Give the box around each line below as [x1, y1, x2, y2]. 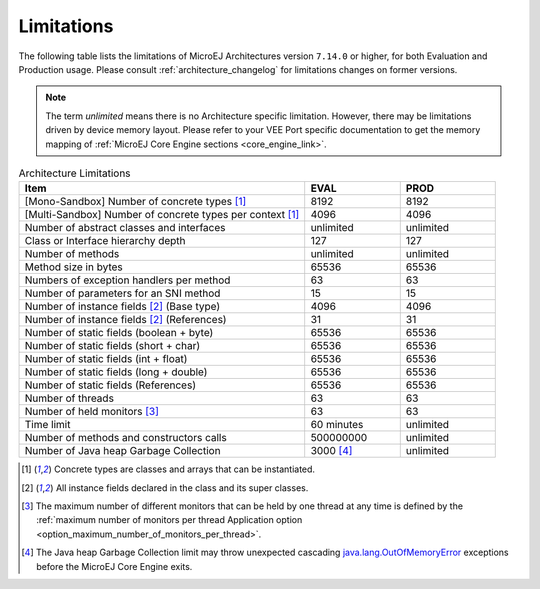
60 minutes [310, 418, 364, 432]
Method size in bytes [24, 260, 124, 274]
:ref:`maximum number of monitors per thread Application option [36, 514, 303, 526]
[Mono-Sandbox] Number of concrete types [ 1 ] [24, 195, 247, 209]
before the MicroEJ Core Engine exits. [36, 560, 193, 572]
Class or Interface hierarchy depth [24, 234, 186, 248]
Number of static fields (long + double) [24, 365, 208, 379]
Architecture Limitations [18, 166, 131, 180]
